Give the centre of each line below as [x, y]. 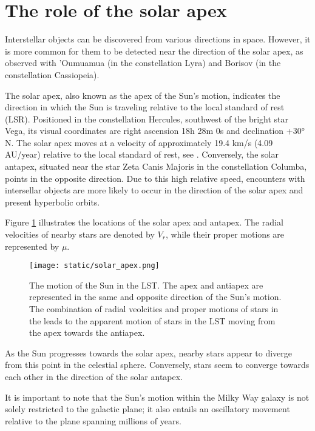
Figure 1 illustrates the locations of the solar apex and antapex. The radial [144, 222]
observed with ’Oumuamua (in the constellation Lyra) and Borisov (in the [143, 63]
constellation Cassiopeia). [52, 74]
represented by [32, 246]
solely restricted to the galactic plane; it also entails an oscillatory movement [147, 409]
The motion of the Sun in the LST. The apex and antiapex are [146, 285]
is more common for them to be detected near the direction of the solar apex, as [154, 51]
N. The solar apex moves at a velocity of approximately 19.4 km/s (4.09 [139, 142]
